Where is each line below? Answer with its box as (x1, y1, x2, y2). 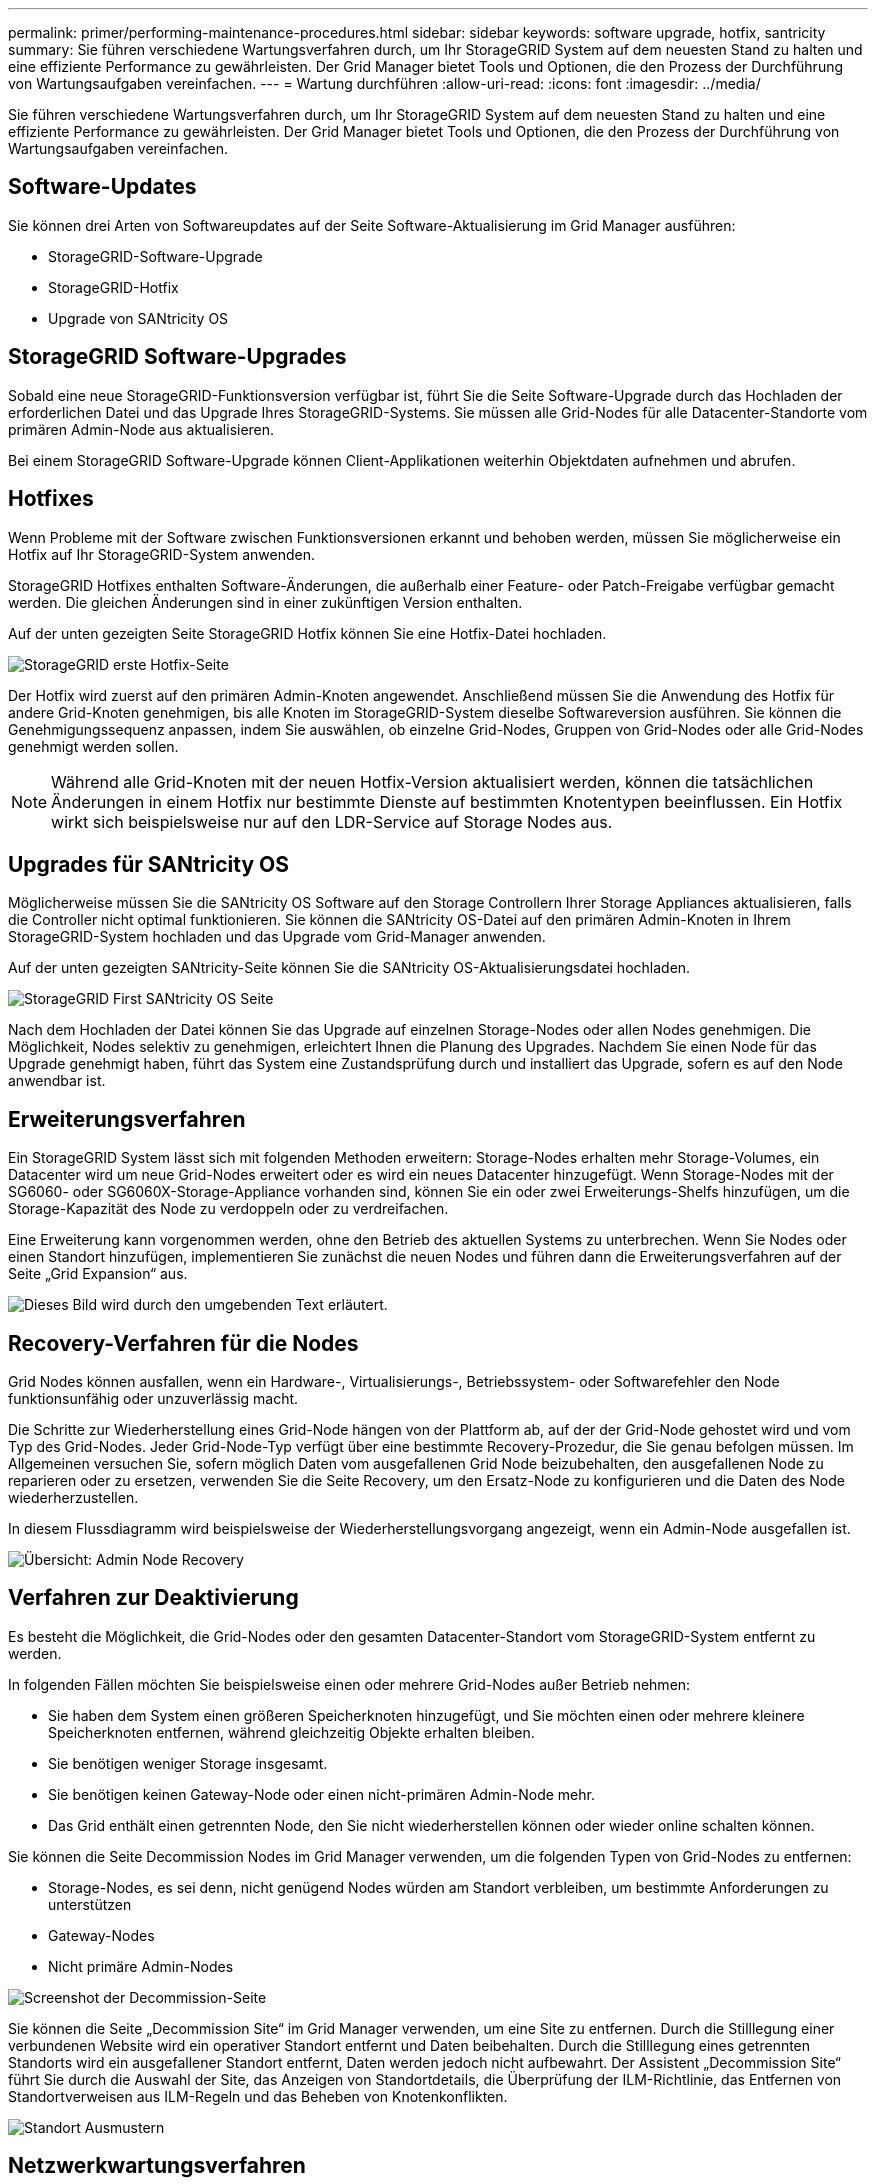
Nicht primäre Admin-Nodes (48, 1957, 234, 1975)
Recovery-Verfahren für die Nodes (8, 1330, 359, 1356)
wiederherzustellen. (8, 1489, 139, 1507)
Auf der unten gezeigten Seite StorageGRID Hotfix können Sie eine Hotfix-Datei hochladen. (8, 624, 607, 642)
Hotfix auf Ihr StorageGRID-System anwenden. (8, 545, 316, 563)
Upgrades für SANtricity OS (8, 851, 289, 877)
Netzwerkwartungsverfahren (8, 2153, 306, 2179)
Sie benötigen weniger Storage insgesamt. (48, 1754, 328, 1772)
